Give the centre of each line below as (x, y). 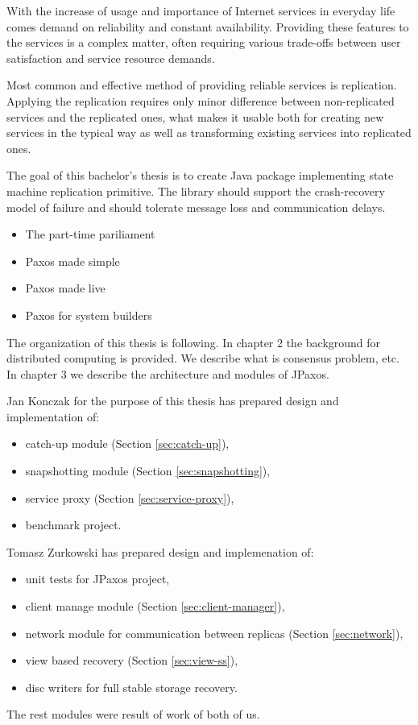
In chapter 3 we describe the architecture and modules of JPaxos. (168, 373)
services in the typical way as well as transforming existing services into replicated (209, 133)
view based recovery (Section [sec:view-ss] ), (132, 660)
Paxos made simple (72, 261)
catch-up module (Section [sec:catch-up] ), (127, 443)
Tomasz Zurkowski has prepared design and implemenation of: (160, 551)
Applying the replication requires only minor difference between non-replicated (201, 100)
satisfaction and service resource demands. (111, 58)
